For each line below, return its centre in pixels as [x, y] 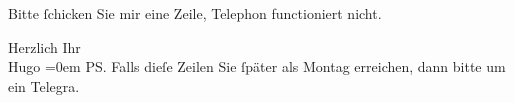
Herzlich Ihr [44, 46]
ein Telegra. [44, 85]
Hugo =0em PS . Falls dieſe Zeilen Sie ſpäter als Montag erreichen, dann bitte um [257, 66]
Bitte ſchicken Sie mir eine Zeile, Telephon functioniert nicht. [195, 13]
